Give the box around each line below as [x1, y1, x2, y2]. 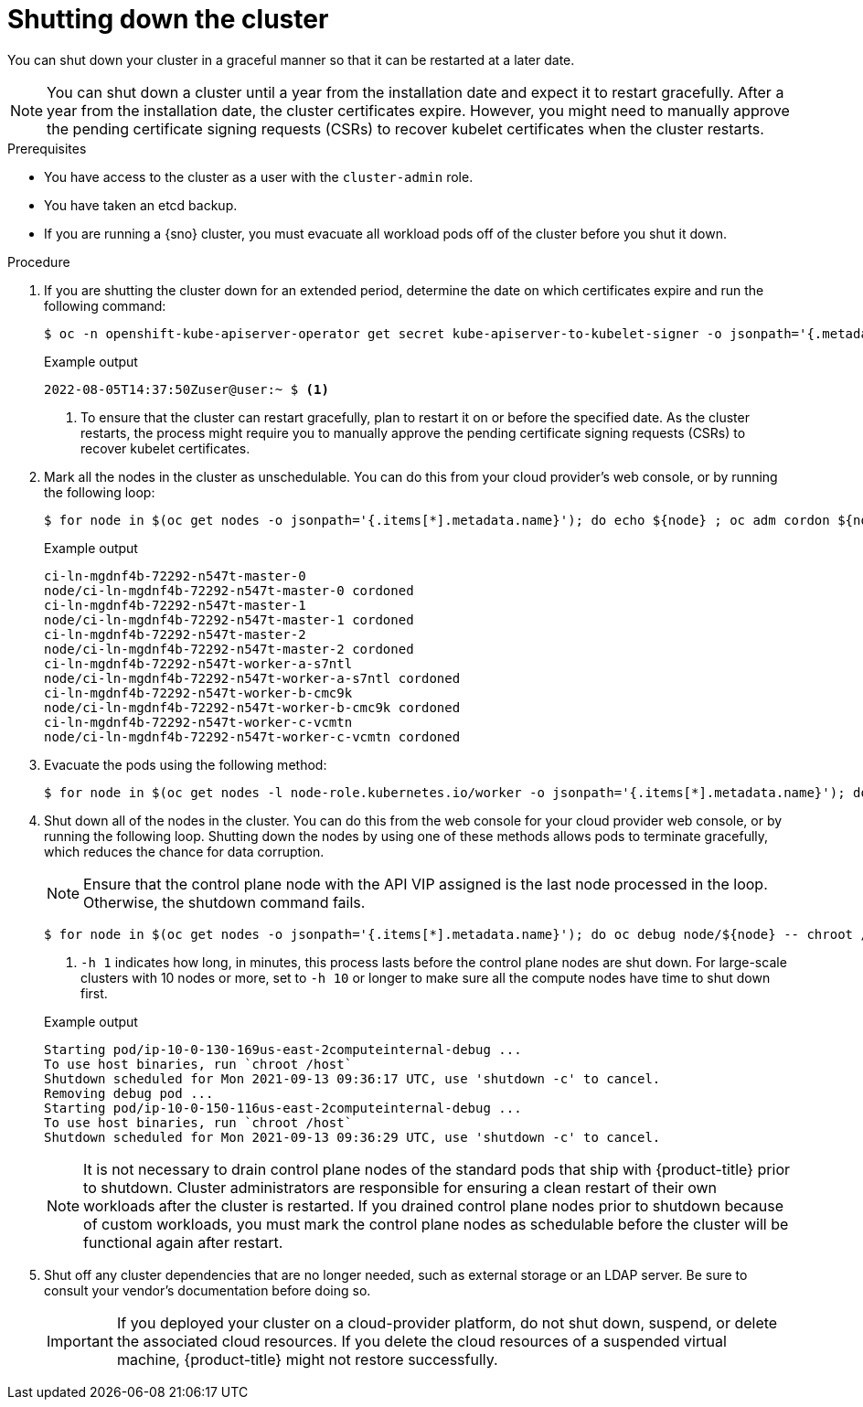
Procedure [7, 253, 70, 270]
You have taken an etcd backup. [44, 197, 238, 213]
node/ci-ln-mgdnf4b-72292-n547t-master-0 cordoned [44, 582, 414, 598]
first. [80, 985, 108, 1001]
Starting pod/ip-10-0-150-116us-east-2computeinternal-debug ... [44, 1100, 522, 1115]
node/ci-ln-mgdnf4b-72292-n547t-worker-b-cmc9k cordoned [44, 699, 461, 715]
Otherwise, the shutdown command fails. [83, 892, 366, 911]
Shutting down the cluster [7, 4, 329, 35]
